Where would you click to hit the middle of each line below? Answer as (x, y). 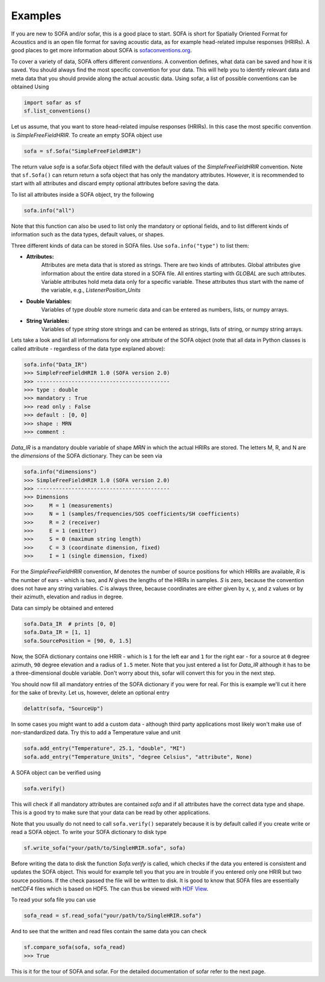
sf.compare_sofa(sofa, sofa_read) (75, 947)
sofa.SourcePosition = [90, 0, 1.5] (78, 641)
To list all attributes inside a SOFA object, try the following (83, 194)
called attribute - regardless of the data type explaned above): (88, 348)
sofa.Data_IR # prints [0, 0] (70, 624)
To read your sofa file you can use (54, 900)
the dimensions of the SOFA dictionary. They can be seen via (87, 456)
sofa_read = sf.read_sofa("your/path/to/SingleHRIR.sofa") (113, 916)
